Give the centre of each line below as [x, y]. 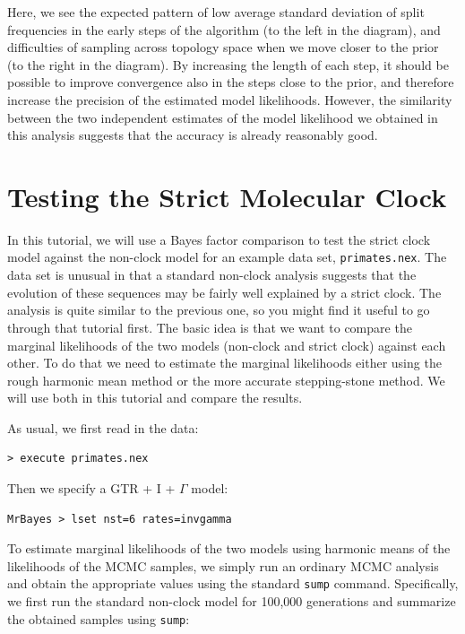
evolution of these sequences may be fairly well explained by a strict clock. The [224, 292]
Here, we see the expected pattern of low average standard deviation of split [216, 12]
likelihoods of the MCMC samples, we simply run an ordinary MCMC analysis [223, 565]
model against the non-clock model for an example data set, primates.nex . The [227, 257]
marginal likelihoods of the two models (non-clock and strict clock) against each [227, 345]
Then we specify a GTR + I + [91, 488]
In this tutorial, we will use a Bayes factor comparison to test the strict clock [219, 239]
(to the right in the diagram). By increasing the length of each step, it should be [228, 64]
